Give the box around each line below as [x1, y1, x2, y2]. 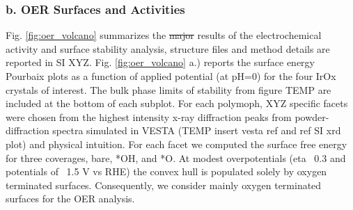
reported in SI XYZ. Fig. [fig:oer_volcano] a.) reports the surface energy [6, 55, 315, 70]
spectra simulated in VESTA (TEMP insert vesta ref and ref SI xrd [52, 123, 341, 138]
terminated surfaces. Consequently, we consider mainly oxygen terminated [6, 177, 322, 192]
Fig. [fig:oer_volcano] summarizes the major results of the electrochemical [6, 28, 322, 42]
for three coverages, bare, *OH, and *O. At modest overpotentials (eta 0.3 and [6, 150, 346, 165]
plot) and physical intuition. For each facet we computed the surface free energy [6, 136, 347, 151]
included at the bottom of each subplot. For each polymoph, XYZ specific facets [6, 96, 348, 111]
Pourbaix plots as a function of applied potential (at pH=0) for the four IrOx [6, 69, 336, 83]
